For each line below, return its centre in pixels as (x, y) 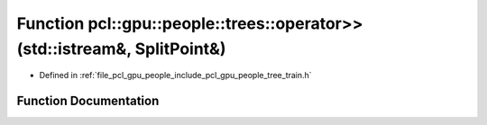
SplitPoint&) (180, 49)
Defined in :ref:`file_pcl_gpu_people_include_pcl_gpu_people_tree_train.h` (175, 76)
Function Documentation (88, 101)
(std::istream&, (74, 49)
